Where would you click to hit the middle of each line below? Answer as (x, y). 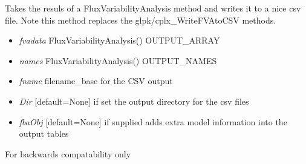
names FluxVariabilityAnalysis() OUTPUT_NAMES (118, 60)
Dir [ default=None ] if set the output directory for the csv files (134, 101)
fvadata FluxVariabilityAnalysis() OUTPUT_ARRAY (119, 40)
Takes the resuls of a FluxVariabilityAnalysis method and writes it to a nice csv (153, 8)
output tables (44, 133)
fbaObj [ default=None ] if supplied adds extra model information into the (153, 121)
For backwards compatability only (68, 153)
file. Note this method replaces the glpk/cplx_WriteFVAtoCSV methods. (141, 20)
